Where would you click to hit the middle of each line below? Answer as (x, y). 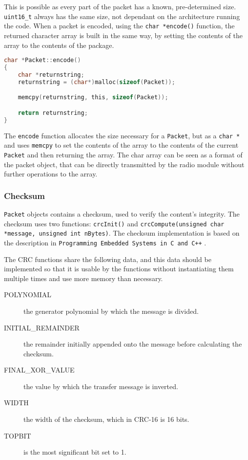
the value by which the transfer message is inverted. (101, 386)
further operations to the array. (51, 174)
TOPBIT (18, 435)
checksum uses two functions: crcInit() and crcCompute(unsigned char (114, 223)
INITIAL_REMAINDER (42, 327)
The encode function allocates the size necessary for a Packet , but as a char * (122, 135)
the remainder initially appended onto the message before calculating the (133, 344)
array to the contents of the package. (59, 45)
